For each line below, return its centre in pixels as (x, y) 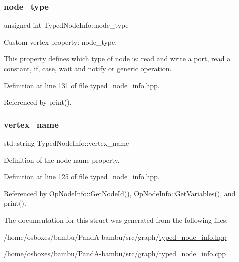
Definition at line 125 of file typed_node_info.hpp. (82, 176)
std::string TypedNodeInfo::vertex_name (67, 143)
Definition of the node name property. (62, 159)
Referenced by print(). (38, 102)
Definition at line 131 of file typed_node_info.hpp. (82, 85)
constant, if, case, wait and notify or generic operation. (88, 68)
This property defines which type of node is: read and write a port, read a (117, 59)
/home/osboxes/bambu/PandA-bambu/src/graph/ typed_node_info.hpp (115, 236)
